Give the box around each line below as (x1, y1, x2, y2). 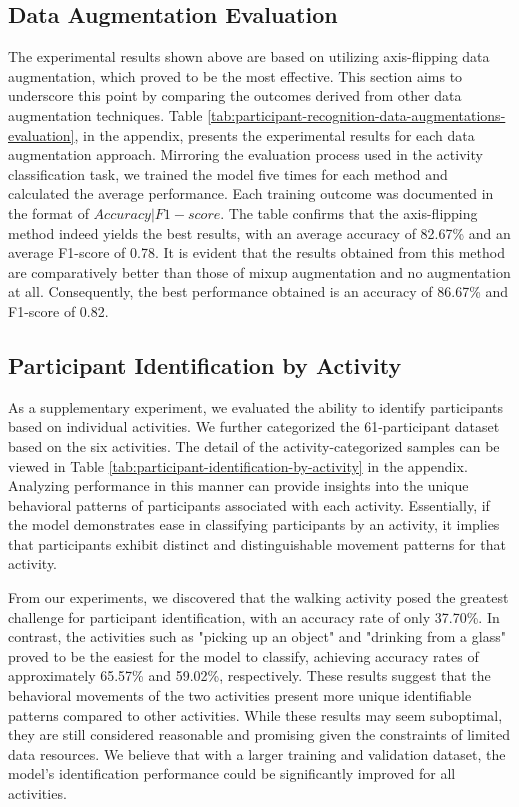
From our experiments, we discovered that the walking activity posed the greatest (8, 587, 509, 608)
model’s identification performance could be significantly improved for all (8, 763, 456, 784)
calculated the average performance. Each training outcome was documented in (8, 183, 494, 204)
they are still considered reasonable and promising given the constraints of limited (8, 724, 510, 745)
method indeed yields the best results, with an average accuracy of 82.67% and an (8, 222, 511, 243)
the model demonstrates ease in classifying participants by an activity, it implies (8, 514, 500, 535)
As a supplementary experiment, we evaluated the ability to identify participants (8, 396, 504, 417)
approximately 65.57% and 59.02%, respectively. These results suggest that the (8, 665, 491, 686)
